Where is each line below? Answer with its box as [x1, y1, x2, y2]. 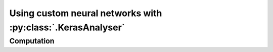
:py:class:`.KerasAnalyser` [9, 22, 125, 33]
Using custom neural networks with [9, 8, 162, 19]
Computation [9, 36, 55, 45]
